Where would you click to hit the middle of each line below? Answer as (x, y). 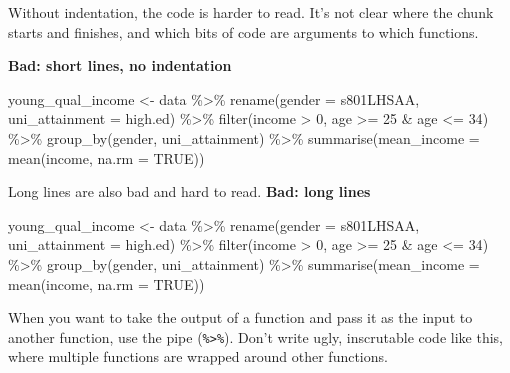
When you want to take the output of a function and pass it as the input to (240, 317)
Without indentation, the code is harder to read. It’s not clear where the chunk (251, 12)
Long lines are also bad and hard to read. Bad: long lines (189, 191)
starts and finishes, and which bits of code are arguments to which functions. (243, 31)
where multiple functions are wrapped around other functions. (198, 356)
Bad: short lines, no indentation (120, 65)
